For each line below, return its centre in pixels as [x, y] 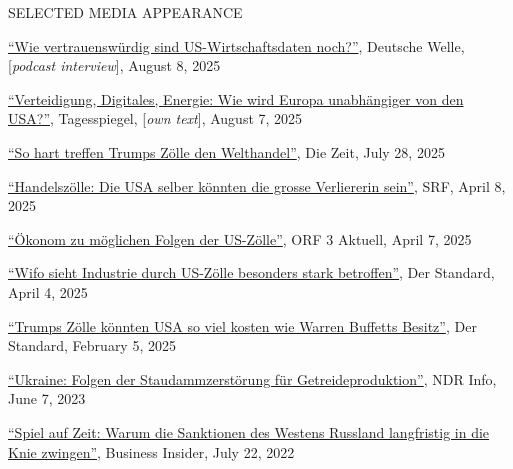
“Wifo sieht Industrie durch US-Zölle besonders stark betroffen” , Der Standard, [251, 272]
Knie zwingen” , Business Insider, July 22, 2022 [151, 451]
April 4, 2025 [48, 291]
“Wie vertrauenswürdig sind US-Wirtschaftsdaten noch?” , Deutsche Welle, [236, 45]
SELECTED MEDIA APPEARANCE [125, 12]
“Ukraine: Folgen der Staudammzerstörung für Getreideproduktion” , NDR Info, [252, 378]
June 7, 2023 [47, 398]
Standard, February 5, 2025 [92, 345]
